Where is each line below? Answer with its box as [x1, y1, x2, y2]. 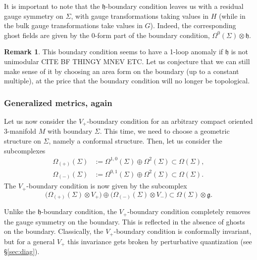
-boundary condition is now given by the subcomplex [26, 181, 187, 191]
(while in [219, 10, 246, 21]
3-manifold [4, 126, 36, 136]
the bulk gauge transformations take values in [4, 20, 143, 31]
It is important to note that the [4, 1, 100, 11]
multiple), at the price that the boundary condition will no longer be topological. [4, 75, 250, 86]
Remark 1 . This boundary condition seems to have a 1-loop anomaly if [4, 46, 223, 57]
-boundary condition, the [41, 206, 117, 217]
